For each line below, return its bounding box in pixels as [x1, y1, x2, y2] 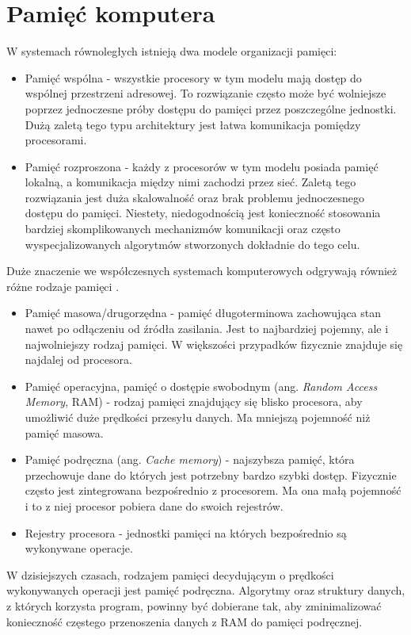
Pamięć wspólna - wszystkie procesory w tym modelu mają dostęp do [25, 69, 362, 86]
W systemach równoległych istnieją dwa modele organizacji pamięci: [6, 43, 337, 59]
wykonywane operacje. [25, 540, 133, 557]
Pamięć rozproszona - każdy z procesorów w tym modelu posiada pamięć [25, 158, 379, 174]
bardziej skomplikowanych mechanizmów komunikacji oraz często [25, 220, 341, 237]
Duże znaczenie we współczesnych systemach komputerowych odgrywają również [6, 262, 398, 279]
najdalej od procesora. [25, 351, 132, 368]
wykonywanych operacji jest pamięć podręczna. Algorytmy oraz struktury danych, [6, 582, 405, 599]
